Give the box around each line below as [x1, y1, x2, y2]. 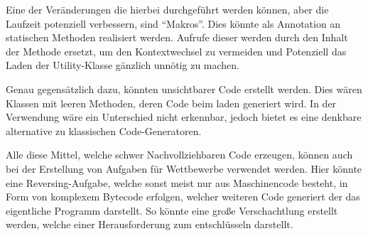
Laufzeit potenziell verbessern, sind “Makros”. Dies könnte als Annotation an [6, 16, 341, 31]
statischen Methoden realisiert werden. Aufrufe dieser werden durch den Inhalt [6, 30, 348, 45]
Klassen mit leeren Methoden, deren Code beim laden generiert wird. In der [6, 95, 337, 110]
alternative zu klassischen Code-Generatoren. [6, 123, 202, 138]
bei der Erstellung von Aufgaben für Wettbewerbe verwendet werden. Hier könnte [6, 161, 362, 176]
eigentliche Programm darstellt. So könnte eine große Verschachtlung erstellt [6, 203, 338, 218]
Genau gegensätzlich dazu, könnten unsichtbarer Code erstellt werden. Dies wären [6, 81, 362, 96]
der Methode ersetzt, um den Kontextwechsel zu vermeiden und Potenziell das [6, 43, 347, 58]
